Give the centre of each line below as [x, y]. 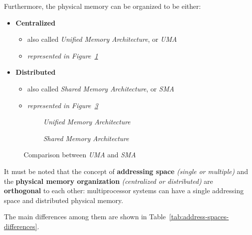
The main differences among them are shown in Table [85, 217]
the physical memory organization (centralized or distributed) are [109, 181]
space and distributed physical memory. [64, 200]
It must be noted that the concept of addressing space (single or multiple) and [126, 171]
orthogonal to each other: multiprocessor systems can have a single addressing [124, 191]
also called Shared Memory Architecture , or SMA [101, 88]
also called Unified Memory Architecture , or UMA [102, 39]
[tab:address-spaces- [199, 217]
